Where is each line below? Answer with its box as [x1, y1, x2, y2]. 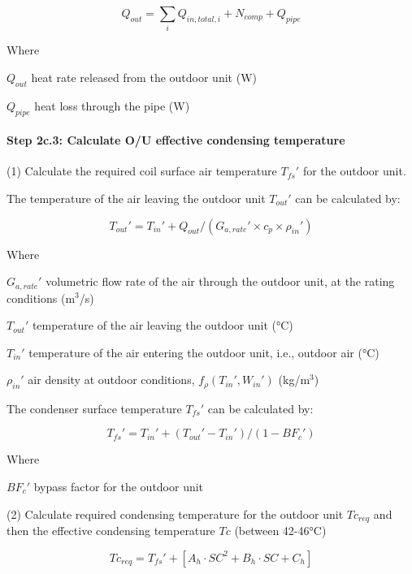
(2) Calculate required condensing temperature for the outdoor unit [7, 505, 344, 522]
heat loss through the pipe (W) [34, 97, 190, 114]
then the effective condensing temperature [7, 522, 215, 539]
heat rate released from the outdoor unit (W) [31, 68, 257, 85]
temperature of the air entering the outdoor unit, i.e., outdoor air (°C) [28, 343, 379, 360]
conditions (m [7, 289, 76, 306]
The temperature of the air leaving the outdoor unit [7, 189, 266, 206]
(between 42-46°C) [234, 522, 327, 539]
